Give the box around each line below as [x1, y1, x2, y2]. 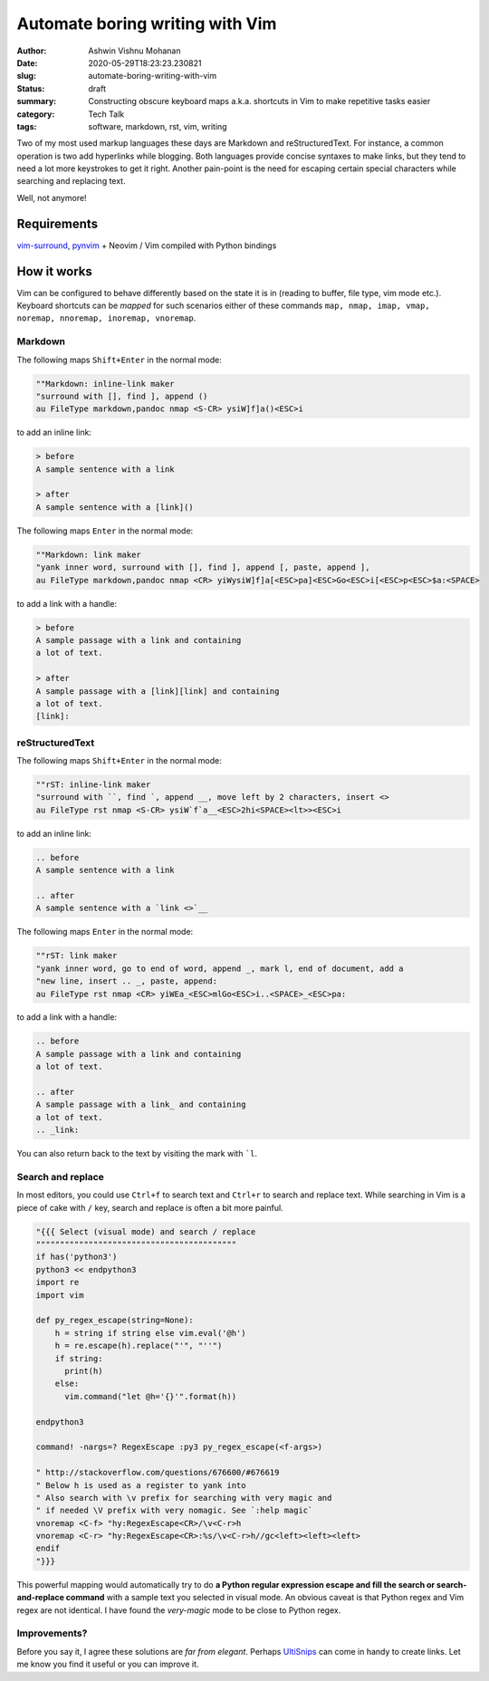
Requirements [16, 216, 99, 231]
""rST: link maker [35, 951, 118, 961]
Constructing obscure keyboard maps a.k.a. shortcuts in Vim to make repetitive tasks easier [88, 96, 431, 107]
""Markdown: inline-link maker [35, 379, 176, 389]
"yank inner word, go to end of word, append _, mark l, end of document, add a [35, 963, 404, 974]
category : [16, 109, 55, 120]
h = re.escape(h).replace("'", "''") [54, 1340, 223, 1351]
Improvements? [16, 1627, 88, 1639]
